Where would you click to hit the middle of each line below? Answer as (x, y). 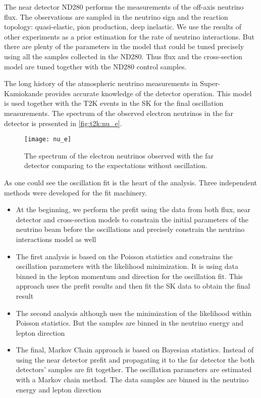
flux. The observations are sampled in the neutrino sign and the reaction (116, 16)
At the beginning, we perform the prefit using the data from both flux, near (133, 209)
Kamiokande (23, 93)
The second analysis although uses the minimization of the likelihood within (134, 313)
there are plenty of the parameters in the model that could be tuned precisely (124, 46)
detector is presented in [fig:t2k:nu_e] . (63, 123)
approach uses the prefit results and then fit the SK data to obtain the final (133, 286)
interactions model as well (56, 239)
